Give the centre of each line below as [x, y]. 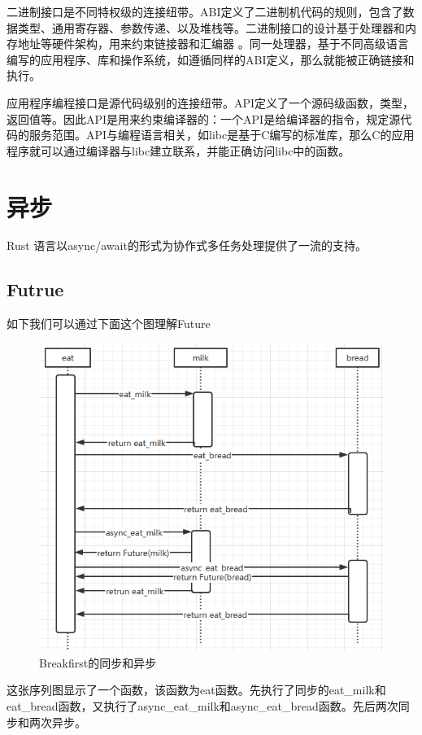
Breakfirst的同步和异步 [98, 662]
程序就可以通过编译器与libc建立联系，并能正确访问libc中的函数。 [178, 150]
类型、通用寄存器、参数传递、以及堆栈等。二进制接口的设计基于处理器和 [211, 27]
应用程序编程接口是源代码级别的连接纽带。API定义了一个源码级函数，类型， [211, 102]
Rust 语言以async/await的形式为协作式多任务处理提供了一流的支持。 [187, 245]
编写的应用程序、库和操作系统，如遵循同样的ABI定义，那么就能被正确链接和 [211, 59]
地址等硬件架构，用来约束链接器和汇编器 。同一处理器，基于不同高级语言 [213, 44]
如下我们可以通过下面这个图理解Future [109, 324]
